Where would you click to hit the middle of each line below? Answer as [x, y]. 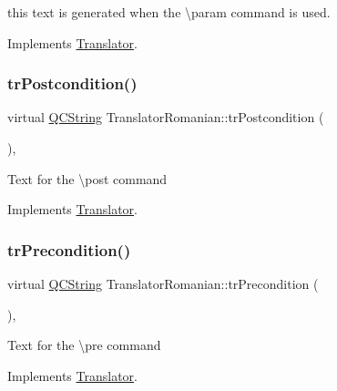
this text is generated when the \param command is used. [169, 12]
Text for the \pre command [84, 345]
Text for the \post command [87, 178]
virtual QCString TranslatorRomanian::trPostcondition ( [166, 117]
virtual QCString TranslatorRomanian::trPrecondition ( [163, 283]
